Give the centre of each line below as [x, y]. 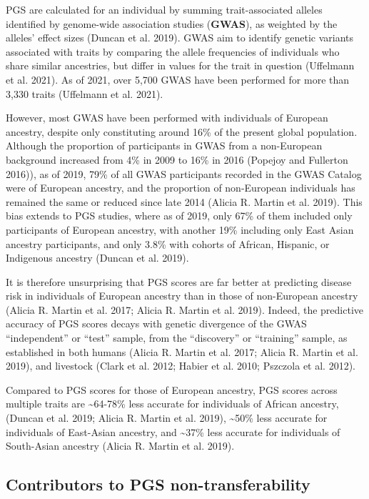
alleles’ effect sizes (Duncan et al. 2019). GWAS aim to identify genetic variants [180, 38]
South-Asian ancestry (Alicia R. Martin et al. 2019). [120, 446]
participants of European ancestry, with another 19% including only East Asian [180, 229]
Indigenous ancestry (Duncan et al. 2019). [97, 258]
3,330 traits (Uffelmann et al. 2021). [85, 93]
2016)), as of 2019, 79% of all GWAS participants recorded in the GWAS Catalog [184, 173]
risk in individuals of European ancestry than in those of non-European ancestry [182, 296]
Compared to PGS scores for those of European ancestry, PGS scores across [172, 389]
